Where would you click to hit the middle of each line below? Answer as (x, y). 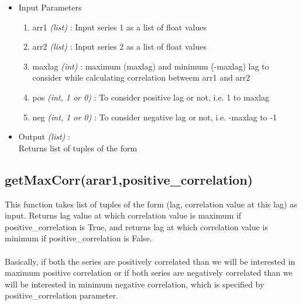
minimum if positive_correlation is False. (78, 238)
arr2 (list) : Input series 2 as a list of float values (119, 46)
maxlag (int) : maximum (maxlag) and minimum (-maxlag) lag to (151, 66)
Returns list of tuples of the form (78, 148)
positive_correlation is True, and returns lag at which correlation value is (136, 226)
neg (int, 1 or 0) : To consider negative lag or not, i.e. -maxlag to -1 (155, 117)
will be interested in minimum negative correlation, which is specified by (135, 284)
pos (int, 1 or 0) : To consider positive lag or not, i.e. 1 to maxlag (151, 97)
